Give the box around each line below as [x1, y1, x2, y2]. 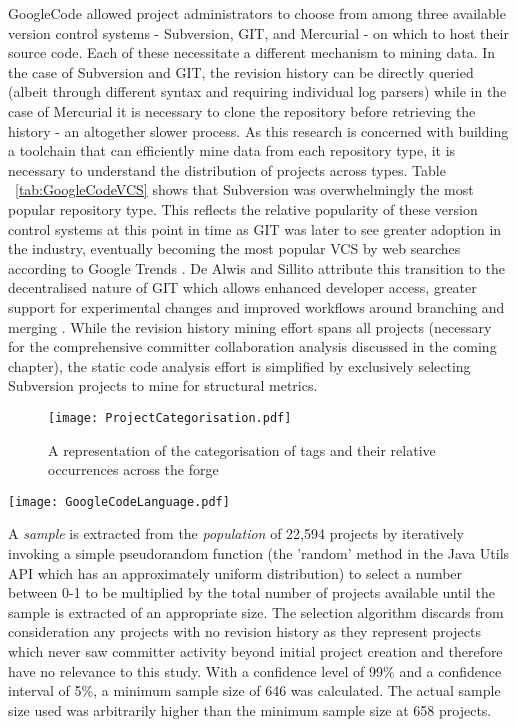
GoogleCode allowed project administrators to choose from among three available [8, 3, 506, 23]
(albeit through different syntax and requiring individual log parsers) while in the [8, 81, 507, 102]
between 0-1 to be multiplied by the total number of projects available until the [8, 582, 496, 603]
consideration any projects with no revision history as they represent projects [8, 621, 481, 642]
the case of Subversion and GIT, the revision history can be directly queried [8, 61, 474, 82]
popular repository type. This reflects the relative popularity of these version [8, 198, 478, 219]
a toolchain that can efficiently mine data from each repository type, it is [8, 140, 456, 161]
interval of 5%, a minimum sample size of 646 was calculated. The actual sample [8, 680, 501, 701]
